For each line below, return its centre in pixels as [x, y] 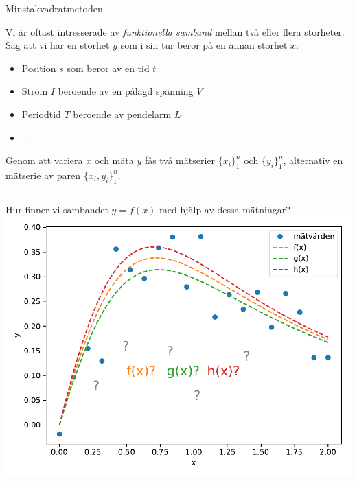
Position [39, 68]
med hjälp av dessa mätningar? [225, 209]
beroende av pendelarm [122, 114]
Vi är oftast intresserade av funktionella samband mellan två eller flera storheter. [175, 31]
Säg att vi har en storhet [58, 45]
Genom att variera [44, 160]
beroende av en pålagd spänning [126, 91]
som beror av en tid [108, 68]
